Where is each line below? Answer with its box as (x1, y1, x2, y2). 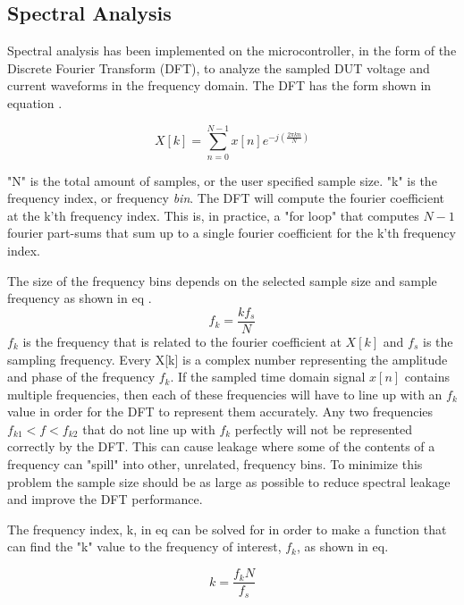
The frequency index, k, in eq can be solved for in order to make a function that (7, 519, 447, 538)
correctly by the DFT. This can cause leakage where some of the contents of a (7, 437, 435, 456)
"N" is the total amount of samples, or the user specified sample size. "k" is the (7, 171, 437, 189)
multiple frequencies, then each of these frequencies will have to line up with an (7, 384, 443, 403)
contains (404, 367, 451, 386)
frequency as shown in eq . (7, 289, 152, 307)
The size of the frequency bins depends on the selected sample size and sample (7, 271, 437, 290)
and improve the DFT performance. (7, 490, 203, 508)
